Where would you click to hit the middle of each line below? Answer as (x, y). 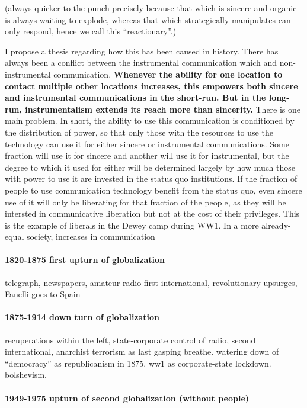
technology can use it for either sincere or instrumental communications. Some (147, 144)
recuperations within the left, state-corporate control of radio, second (130, 340)
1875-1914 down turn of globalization (82, 317)
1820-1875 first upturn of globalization (85, 260)
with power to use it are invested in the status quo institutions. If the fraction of (151, 179)
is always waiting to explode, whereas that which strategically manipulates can (148, 19)
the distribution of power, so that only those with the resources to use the (139, 132)
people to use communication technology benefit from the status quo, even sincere (153, 190)
